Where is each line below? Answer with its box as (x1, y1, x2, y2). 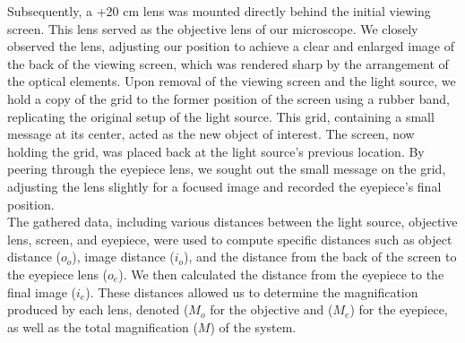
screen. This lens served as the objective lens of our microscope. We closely (7, 19, 418, 38)
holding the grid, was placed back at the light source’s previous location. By (7, 141, 425, 160)
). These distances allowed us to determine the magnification (85, 282, 418, 301)
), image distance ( (72, 247, 175, 266)
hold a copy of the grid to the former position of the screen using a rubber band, (7, 89, 451, 107)
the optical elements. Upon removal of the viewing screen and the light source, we (7, 72, 456, 90)
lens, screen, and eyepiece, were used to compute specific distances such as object (7, 229, 452, 248)
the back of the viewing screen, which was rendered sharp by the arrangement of (7, 54, 449, 73)
